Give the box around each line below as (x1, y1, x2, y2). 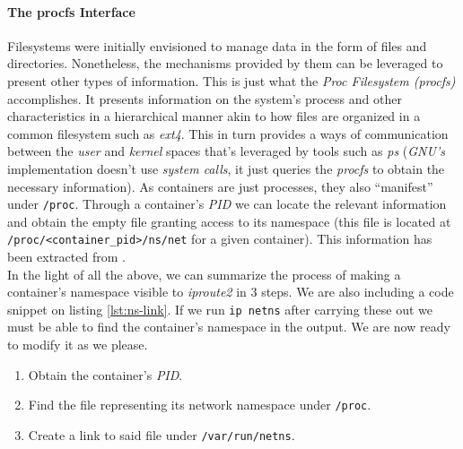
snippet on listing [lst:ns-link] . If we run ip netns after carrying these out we (7, 299, 432, 318)
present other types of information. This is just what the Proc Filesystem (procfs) (7, 71, 456, 90)
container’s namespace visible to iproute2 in (7, 282, 247, 301)
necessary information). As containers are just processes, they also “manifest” (7, 177, 433, 195)
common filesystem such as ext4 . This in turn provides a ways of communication (7, 124, 449, 142)
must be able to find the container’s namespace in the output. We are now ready (7, 317, 450, 336)
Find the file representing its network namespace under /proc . (28, 395, 371, 414)
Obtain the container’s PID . (28, 365, 183, 384)
